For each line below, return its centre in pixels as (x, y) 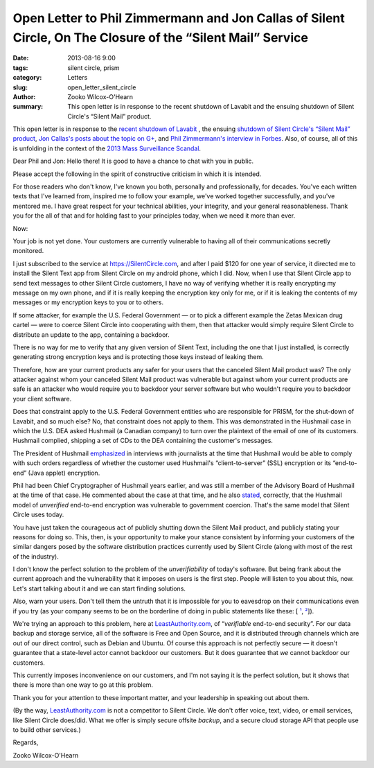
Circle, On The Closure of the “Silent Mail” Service (160, 37)
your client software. (42, 399)
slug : (20, 87)
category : (27, 78)
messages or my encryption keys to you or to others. (88, 302)
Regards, (26, 742)
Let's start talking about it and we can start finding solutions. (99, 588)
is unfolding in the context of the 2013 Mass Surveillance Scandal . (107, 148)
